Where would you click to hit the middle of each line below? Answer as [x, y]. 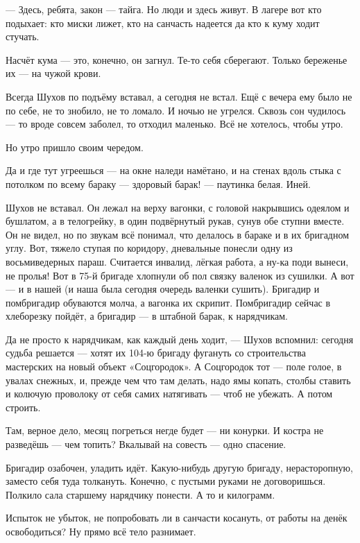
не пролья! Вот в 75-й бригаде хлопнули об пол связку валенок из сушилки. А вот [180, 275]
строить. [23, 407]
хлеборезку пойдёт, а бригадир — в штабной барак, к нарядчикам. [147, 316]
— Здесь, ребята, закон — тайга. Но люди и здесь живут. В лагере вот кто [164, 9]
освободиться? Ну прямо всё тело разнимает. [101, 531]
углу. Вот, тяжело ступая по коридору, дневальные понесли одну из [149, 248]
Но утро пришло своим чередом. [75, 147]
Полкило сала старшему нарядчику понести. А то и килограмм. [140, 494]
